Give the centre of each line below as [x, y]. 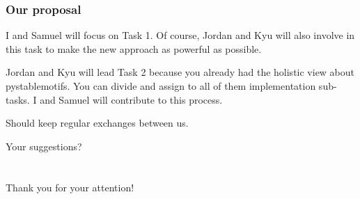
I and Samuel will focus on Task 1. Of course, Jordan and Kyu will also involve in [180, 35]
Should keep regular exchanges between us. [97, 123]
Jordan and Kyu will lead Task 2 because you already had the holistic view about [180, 72]
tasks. [18, 99]
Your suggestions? [44, 146]
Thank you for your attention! [70, 187]
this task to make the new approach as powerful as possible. [134, 48]
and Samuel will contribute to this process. [131, 99]
